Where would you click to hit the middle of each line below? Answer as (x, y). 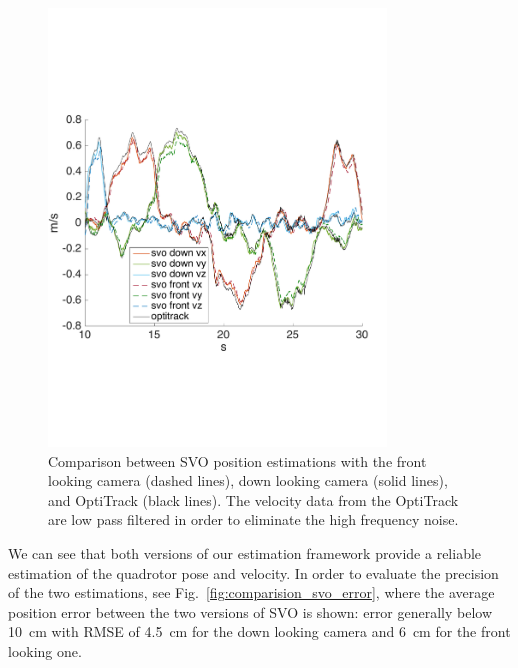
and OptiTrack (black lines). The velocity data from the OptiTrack (253, 499)
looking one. (45, 651)
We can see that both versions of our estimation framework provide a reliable (245, 553)
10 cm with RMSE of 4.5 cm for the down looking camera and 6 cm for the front (259, 631)
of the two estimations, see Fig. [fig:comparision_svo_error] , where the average (251, 592)
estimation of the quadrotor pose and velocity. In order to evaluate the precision (253, 572)
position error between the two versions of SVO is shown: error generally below (250, 611)
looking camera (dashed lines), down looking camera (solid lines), (248, 480)
